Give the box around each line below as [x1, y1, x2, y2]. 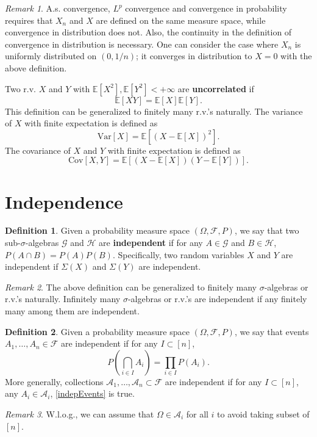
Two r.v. [5, 82, 36, 95]
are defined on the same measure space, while [96, 13, 266, 26]
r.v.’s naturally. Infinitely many [5, 292, 121, 305]
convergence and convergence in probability [125, 2, 287, 14]
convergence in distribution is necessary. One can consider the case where [5, 37, 279, 50]
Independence [5, 189, 123, 214]
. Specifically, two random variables [112, 248, 244, 261]
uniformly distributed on [5, 49, 97, 62]
